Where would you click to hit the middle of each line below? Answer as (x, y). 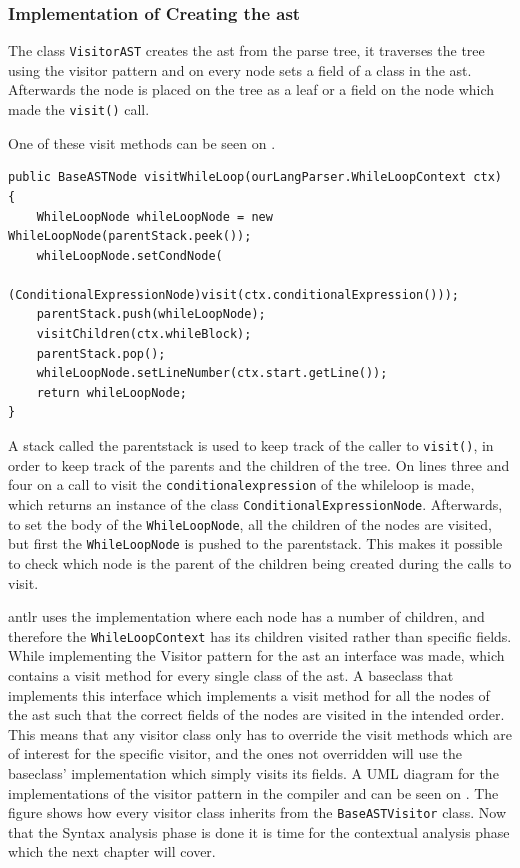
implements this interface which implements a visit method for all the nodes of (249, 694)
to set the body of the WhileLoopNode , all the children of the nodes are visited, (250, 523)
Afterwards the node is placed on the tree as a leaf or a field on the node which (251, 89)
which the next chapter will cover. (112, 851)
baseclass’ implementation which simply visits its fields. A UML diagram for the (253, 772)
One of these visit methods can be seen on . (142, 142)
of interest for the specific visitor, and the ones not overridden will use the (235, 753)
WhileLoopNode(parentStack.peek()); (130, 236)
